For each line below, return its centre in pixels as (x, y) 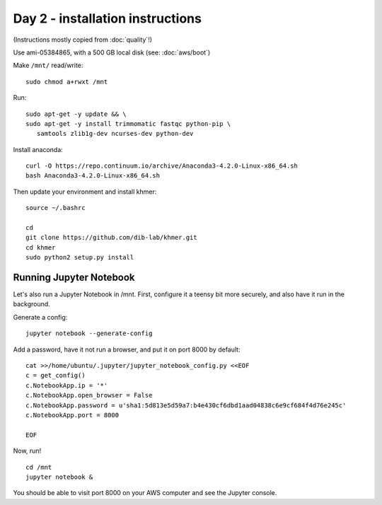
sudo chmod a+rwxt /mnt (67, 82)
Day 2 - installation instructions (107, 18)
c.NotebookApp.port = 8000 (73, 415)
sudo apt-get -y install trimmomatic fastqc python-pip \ (128, 123)
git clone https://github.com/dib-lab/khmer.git (111, 238)
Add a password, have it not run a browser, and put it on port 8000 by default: (127, 349)
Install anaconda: (38, 149)
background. (32, 304)
